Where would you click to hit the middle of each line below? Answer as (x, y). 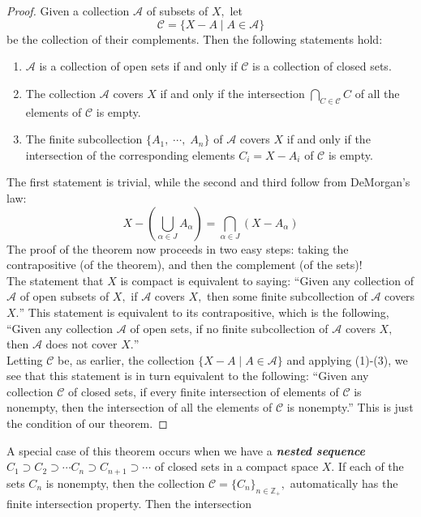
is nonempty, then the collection (125, 483)
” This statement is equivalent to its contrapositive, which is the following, (204, 312)
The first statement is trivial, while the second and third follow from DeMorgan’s (208, 182)
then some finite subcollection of (287, 296)
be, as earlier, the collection (126, 359)
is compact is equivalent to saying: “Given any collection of (267, 280)
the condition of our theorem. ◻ (87, 423)
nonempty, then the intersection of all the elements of (140, 407)
